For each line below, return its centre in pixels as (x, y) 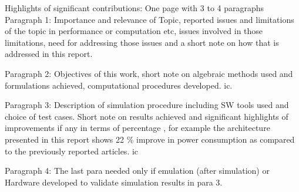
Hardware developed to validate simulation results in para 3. (114, 182)
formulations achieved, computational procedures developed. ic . (119, 85)
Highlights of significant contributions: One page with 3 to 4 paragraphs (135, 8)
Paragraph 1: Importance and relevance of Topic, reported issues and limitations (149, 19)
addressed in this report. (49, 54)
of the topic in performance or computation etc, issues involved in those (134, 31)
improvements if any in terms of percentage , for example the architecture (137, 128)
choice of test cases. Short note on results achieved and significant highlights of (147, 116)
